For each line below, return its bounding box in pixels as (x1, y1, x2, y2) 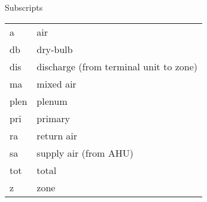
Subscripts (5, 1, 43, 13)
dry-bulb (36, 42, 73, 56)
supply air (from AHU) (36, 145, 133, 160)
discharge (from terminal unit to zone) (36, 59, 198, 73)
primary (36, 111, 71, 125)
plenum (36, 94, 68, 108)
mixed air (36, 76, 77, 91)
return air (36, 128, 78, 142)
